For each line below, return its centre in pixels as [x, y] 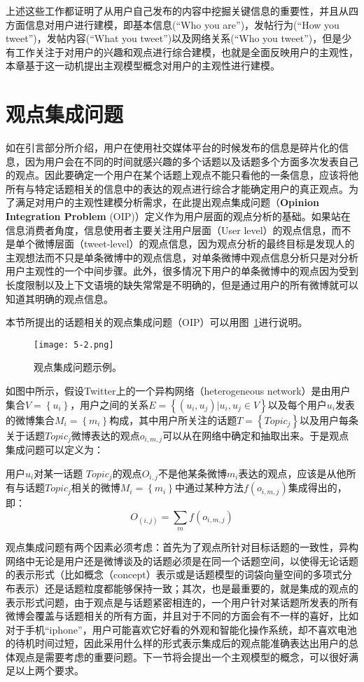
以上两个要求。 [49, 670]
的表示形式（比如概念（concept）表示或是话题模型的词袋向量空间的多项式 [174, 574]
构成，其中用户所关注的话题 [173, 420]
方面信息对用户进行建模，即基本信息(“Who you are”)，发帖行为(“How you [173, 24]
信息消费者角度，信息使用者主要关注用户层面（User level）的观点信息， [169, 230]
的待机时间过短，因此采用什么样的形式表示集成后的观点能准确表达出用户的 [177, 643]
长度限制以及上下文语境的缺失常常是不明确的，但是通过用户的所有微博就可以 [182, 285]
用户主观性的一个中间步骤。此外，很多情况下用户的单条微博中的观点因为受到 [182, 271]
